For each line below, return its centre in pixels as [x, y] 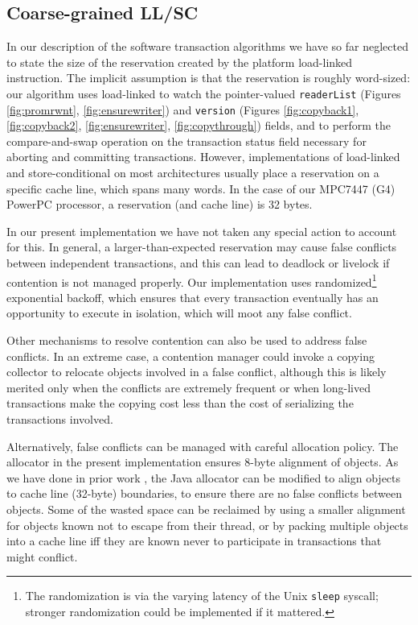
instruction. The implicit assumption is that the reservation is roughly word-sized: [209, 78]
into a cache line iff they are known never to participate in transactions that [194, 541]
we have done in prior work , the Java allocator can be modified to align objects [204, 477]
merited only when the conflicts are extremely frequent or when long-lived [189, 387]
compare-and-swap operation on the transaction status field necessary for [186, 141]
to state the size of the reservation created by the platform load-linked [180, 62]
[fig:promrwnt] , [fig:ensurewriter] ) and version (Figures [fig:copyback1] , [183, 109]
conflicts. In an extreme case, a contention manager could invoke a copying [191, 356]
